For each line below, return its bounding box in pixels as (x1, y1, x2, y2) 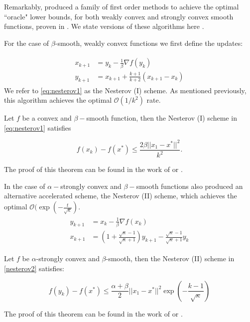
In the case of (4, 180, 45, 191)
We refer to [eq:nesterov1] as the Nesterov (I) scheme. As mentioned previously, (4, 85, 247, 95)
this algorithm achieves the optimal (4, 95, 112, 105)
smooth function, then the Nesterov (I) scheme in (86, 113, 237, 123)
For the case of (4, 37, 49, 48)
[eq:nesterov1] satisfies (4, 122, 71, 133)
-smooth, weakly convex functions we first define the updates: (55, 37, 243, 48)
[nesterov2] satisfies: (4, 263, 64, 274)
